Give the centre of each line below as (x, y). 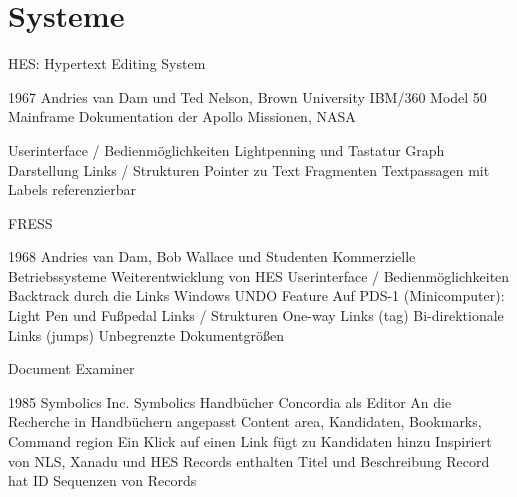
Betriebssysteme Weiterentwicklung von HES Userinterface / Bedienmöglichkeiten (259, 275)
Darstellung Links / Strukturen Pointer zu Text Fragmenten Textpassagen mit (249, 169)
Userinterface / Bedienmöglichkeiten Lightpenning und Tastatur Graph (226, 149)
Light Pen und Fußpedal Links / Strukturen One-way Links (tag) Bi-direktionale (256, 315)
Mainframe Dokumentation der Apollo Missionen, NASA (182, 116)
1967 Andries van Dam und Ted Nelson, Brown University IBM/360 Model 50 (247, 96)
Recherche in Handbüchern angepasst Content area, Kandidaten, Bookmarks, (245, 421)
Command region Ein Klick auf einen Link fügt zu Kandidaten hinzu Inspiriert (250, 441)
